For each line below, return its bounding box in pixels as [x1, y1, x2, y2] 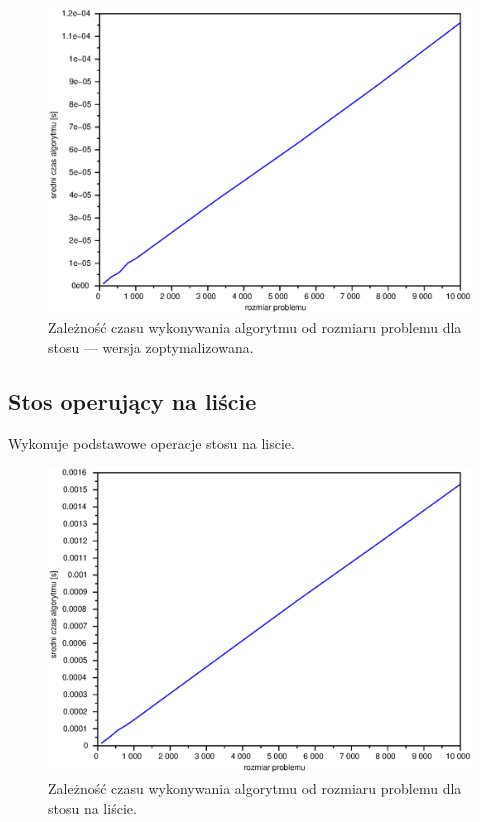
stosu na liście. [48, 797, 137, 818]
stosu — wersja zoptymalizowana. [48, 336, 254, 357]
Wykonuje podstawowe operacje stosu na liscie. [8, 432, 295, 453]
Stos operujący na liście [8, 385, 257, 416]
